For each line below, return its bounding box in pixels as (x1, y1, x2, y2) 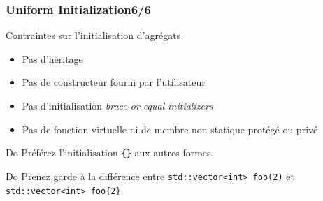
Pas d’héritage (22, 51, 83, 66)
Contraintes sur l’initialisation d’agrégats (6, 28, 181, 43)
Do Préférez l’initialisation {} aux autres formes (6, 145, 211, 160)
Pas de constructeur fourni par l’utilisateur (22, 75, 206, 89)
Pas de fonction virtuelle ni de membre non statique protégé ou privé (22, 121, 318, 136)
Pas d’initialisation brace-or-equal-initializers (22, 98, 213, 112)
